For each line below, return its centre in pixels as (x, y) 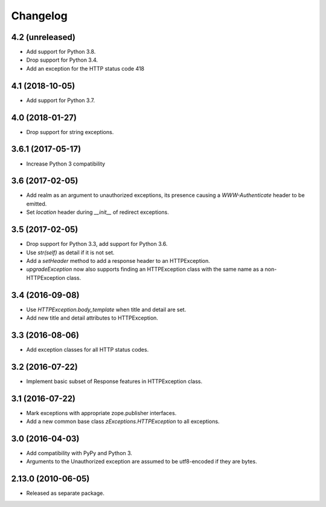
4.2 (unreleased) (43, 37)
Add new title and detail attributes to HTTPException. (92, 318)
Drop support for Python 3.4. (62, 60)
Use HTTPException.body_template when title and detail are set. (106, 309)
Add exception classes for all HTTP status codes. (88, 349)
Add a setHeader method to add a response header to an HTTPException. (118, 260)
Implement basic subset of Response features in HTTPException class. (114, 381)
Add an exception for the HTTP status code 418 (85, 68)
